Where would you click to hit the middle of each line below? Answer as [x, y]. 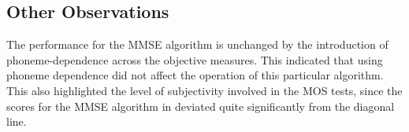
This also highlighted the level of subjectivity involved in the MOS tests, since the [204, 90]
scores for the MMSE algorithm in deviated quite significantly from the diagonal [201, 106]
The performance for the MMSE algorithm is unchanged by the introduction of [197, 44]
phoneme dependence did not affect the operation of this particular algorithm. [195, 75]
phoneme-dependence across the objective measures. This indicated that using [195, 59]
